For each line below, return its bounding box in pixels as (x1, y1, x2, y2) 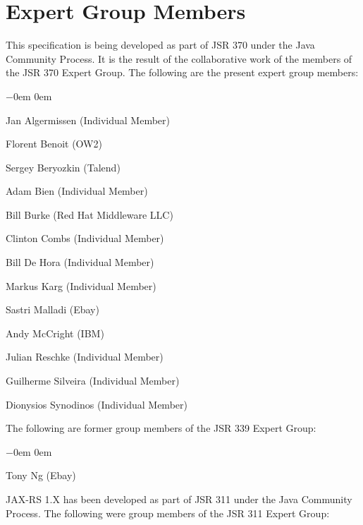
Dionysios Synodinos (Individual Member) (6, 397, 187, 411)
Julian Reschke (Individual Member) (6, 349, 164, 364)
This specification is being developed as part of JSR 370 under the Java (6, 37, 315, 52)
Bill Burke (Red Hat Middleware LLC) (6, 207, 173, 222)
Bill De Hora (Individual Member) (6, 255, 154, 270)
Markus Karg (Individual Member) (6, 278, 156, 293)
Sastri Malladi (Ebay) (6, 302, 99, 317)
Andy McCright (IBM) (6, 325, 104, 340)
